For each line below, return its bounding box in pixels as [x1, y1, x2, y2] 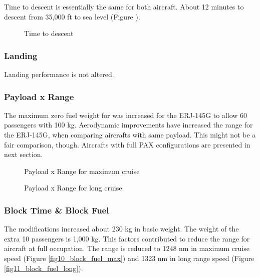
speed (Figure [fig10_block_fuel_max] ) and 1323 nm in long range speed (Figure [4, 252, 254, 263]
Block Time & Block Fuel [4, 203, 109, 216]
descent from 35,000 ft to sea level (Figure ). [4, 11, 140, 21]
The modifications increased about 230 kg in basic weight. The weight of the [4, 223, 239, 234]
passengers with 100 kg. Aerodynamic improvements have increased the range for [4, 119, 253, 130]
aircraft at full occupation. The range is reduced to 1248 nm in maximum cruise [4, 243, 249, 253]
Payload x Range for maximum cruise [24, 165, 140, 176]
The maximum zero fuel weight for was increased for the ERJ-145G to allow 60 [4, 109, 247, 120]
